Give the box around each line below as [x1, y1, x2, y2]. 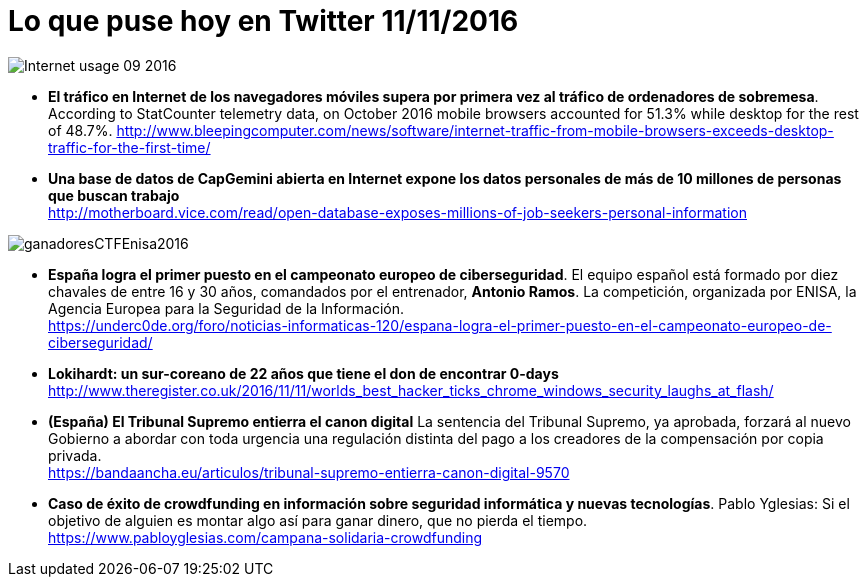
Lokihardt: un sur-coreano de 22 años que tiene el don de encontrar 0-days [48, 364, 559, 382]
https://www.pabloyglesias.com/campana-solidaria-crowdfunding [48, 528, 483, 546]
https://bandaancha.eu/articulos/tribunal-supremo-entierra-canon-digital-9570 [48, 463, 570, 481]
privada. [48, 446, 102, 464]
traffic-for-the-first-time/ [48, 138, 211, 156]
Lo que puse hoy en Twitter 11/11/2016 [8, 4, 519, 38]
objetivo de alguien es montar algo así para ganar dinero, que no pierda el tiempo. [48, 511, 588, 529]
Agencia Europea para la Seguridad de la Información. [48, 299, 405, 317]
